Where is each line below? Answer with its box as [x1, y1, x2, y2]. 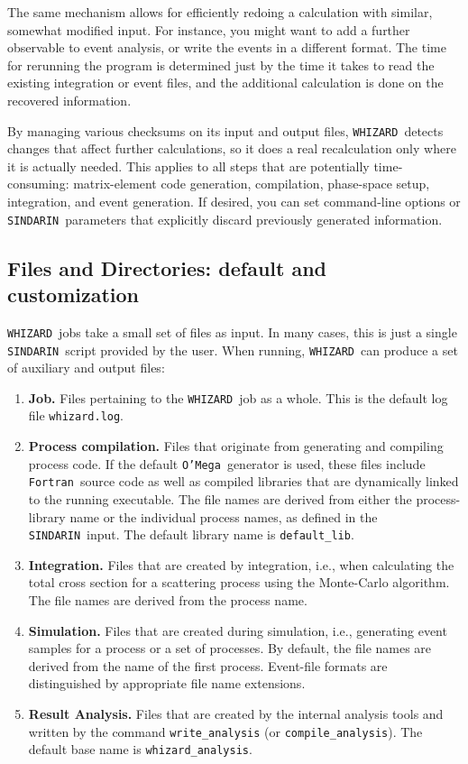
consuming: [7, 174, 69, 193]
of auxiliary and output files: [7, 358, 165, 377]
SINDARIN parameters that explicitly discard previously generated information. [7, 209, 443, 228]
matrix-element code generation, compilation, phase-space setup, [73, 174, 430, 193]
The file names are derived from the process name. [28, 591, 307, 609]
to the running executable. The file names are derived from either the [28, 489, 412, 508]
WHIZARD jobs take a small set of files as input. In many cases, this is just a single [7, 322, 457, 341]
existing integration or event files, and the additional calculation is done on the [7, 73, 444, 92]
